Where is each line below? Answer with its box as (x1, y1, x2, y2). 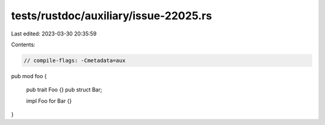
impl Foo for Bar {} (26, 97, 72, 105)
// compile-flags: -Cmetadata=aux (23, 57, 126, 64)
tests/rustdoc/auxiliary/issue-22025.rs (11, 9, 212, 22)
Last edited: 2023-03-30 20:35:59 (11, 30, 97, 37)
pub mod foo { (11, 72, 47, 79)
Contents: (11, 41, 36, 48)
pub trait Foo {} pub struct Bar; (26, 86, 102, 93)
